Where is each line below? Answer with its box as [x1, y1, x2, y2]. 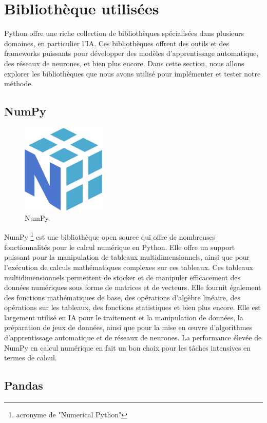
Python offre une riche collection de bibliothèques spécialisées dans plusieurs [4, 28, 244, 39]
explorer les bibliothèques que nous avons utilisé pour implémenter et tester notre [4, 68, 261, 79]
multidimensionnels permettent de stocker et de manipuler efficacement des [4, 272, 241, 282]
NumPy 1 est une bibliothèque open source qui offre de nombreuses [4, 230, 216, 242]
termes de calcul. [4, 352, 57, 363]
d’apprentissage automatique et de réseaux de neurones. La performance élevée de [4, 332, 262, 343]
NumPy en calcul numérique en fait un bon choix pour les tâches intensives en [4, 342, 251, 353]
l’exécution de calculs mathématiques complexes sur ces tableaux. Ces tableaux [4, 261, 253, 272]
